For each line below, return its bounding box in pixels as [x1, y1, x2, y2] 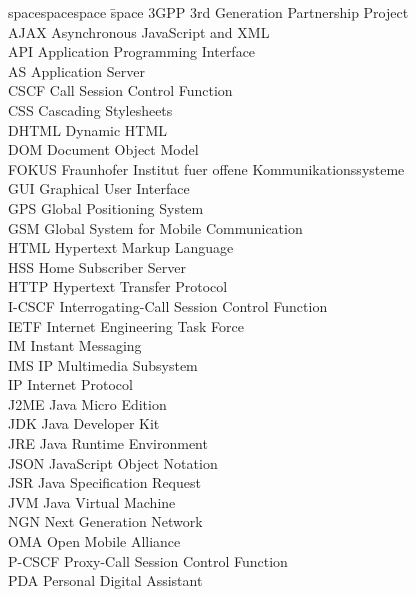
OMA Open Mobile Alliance [8, 531, 181, 552]
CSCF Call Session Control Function [8, 80, 233, 101]
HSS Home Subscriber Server [8, 256, 186, 277]
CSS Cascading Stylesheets [8, 99, 173, 120]
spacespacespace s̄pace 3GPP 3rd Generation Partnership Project [8, 2, 409, 22]
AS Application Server [8, 60, 145, 81]
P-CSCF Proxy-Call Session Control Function [8, 550, 288, 571]
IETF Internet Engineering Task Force [8, 315, 244, 336]
